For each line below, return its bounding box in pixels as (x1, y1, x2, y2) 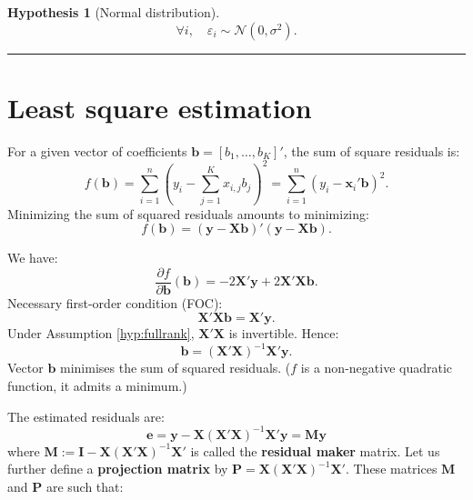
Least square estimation (7, 88, 312, 125)
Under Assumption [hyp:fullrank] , (7, 324, 195, 343)
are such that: (45, 476, 124, 495)
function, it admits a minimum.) (7, 376, 187, 395)
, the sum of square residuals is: (283, 141, 460, 160)
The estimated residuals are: (7, 406, 165, 425)
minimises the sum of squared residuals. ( (59, 358, 291, 377)
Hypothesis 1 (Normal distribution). (7, 3, 220, 21)
